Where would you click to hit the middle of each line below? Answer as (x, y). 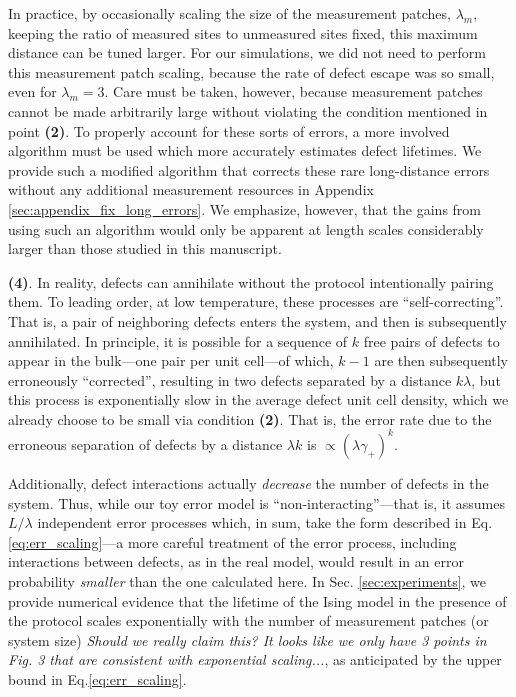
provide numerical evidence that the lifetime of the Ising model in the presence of (257, 600)
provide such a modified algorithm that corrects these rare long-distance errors (249, 169)
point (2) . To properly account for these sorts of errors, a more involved (229, 130)
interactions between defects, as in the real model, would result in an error (236, 561)
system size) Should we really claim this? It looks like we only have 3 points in (247, 639)
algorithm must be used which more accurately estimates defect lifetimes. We (245, 150)
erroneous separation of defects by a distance (145, 443)
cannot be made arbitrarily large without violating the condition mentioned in (248, 110)
